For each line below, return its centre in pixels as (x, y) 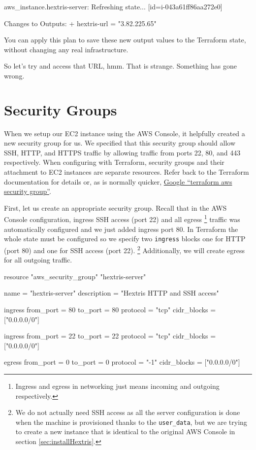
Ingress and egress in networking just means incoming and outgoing (117, 386)
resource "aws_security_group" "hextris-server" (75, 276)
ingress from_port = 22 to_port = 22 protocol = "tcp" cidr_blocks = (110, 336)
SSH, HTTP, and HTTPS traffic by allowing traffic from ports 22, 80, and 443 (122, 152)
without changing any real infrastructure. (66, 49)
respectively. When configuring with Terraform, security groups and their (114, 162)
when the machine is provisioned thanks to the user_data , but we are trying (131, 422)
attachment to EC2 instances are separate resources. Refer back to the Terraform (127, 172)
